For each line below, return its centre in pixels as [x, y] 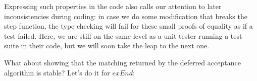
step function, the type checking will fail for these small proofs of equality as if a [128, 26]
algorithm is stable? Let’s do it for [57, 72]
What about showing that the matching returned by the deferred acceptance [122, 62]
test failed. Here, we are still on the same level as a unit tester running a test [123, 35]
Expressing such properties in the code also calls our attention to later [113, 6]
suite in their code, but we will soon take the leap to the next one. [107, 46]
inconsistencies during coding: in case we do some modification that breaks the [126, 16]
